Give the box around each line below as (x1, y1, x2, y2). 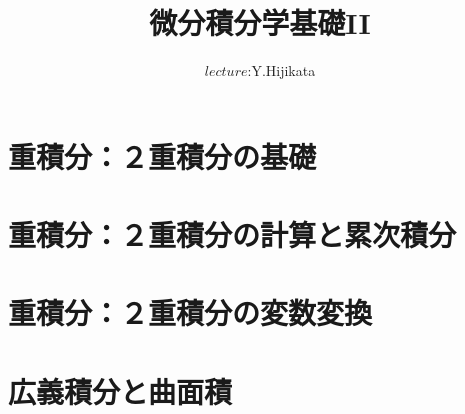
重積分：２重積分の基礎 (8, 135, 317, 176)
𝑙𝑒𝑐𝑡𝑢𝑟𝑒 (204, 65, 248, 80)
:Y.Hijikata (247, 60, 316, 81)
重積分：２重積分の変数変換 (8, 292, 373, 333)
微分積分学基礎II (149, 2, 371, 43)
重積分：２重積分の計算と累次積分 (8, 214, 457, 255)
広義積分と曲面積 (8, 370, 233, 411)
